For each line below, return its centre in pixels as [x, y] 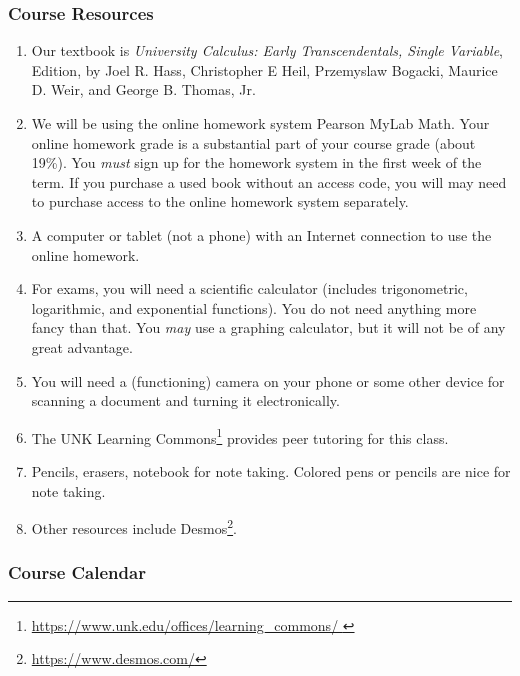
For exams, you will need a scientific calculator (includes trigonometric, [249, 288]
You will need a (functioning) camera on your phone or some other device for [268, 380]
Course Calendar [77, 572]
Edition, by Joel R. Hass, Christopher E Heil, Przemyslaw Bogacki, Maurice [264, 69]
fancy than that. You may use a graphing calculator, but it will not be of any [268, 327]
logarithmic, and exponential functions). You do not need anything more [254, 307]
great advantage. [82, 346]
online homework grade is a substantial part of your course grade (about [253, 142]
